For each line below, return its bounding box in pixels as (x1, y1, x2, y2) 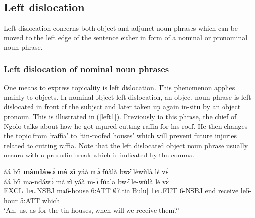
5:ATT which (20, 195, 60, 205)
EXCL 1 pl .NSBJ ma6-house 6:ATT (4, 186, 111, 196)
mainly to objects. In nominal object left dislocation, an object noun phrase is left (4, 92, 251, 102)
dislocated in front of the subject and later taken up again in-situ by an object (4, 101, 241, 112)
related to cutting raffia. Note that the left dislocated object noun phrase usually (4, 140, 248, 150)
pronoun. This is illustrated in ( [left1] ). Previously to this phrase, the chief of (4, 111, 237, 121)
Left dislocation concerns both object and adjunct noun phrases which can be (4, 23, 238, 33)
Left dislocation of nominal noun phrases (4, 62, 169, 75)
